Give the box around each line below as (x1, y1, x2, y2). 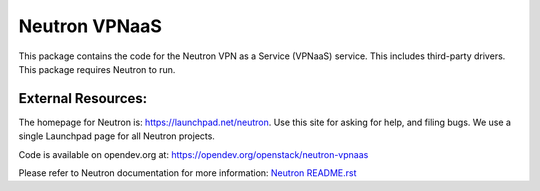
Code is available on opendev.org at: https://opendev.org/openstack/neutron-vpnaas (18, 148, 369, 160)
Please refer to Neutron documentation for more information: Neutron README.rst (18, 167, 357, 179)
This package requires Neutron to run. (18, 63, 176, 75)
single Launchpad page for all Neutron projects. (18, 130, 215, 142)
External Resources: (18, 90, 148, 107)
